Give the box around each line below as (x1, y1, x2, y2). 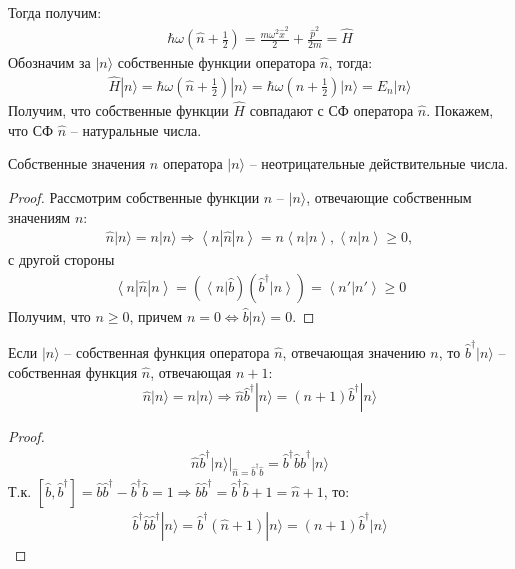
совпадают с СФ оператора (249, 100, 414, 121)
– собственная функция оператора (64, 342, 270, 363)
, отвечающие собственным (306, 186, 472, 207)
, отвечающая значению (282, 342, 426, 363)
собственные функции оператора (117, 52, 316, 73)
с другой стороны (8, 249, 115, 270)
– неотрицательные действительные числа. (249, 153, 509, 174)
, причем (129, 305, 183, 326)
